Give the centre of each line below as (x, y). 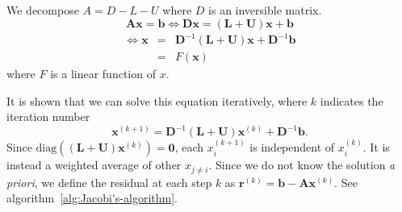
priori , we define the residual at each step (109, 182)
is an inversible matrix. (265, 10)
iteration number (48, 116)
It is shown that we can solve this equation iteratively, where (157, 100)
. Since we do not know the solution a (302, 165)
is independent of (292, 147)
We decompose (43, 10)
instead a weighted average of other (94, 165)
